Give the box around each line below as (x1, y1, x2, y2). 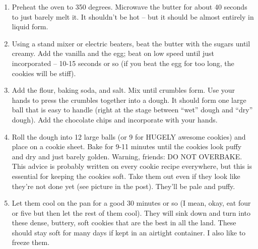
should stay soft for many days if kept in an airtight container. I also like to (12, 227, 246, 237)
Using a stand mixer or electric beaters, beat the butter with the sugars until (12, 38, 250, 48)
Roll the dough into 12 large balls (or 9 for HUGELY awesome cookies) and (12, 131, 246, 142)
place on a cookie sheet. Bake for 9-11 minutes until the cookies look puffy (12, 141, 242, 152)
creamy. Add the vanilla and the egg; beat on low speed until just (12, 48, 214, 58)
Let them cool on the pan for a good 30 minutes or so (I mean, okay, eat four (12, 198, 251, 208)
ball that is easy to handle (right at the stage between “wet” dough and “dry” (12, 104, 253, 115)
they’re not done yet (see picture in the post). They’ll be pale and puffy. (12, 180, 235, 191)
